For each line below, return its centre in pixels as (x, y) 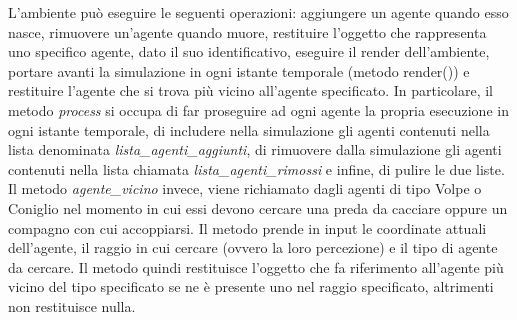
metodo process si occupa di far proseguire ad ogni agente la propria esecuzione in (258, 109)
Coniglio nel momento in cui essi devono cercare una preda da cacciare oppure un (258, 207)
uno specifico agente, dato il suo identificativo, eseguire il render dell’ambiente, (249, 51)
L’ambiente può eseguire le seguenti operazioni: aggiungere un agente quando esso (258, 12)
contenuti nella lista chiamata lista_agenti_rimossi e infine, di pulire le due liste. (256, 168)
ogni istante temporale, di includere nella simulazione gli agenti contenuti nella (249, 129)
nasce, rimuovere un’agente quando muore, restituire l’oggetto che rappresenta (247, 31)
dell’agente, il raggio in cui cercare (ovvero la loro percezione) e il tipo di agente (253, 247)
